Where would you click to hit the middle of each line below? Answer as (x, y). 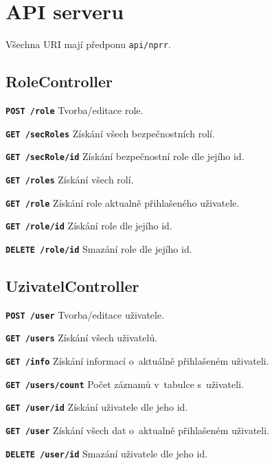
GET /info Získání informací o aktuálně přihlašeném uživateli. (137, 361)
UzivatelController (72, 285)
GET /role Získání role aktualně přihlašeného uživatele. (123, 202)
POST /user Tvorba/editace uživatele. (85, 314)
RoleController (59, 81)
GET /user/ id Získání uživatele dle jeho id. (97, 407)
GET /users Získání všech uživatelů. (82, 338)
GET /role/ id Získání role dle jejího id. (89, 226)
